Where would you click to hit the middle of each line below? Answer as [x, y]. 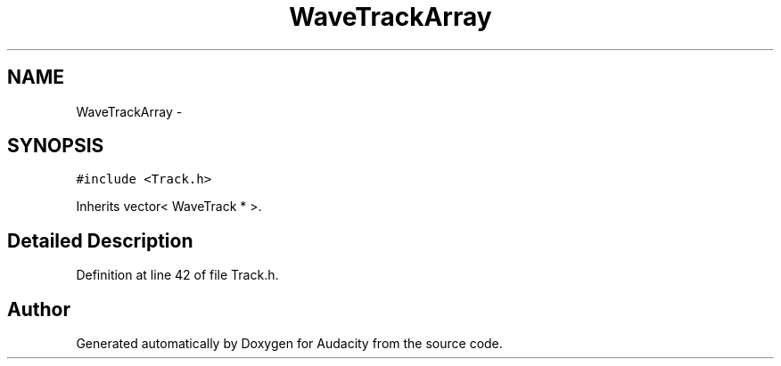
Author [39, 309]
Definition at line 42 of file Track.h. [177, 275]
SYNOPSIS [56, 146]
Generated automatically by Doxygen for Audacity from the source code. [289, 344]
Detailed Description [100, 240]
